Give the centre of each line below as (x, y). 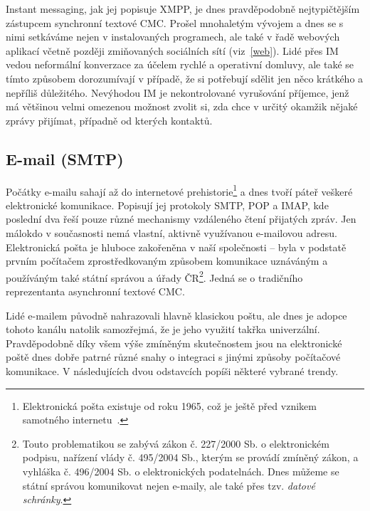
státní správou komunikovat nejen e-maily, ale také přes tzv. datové (169, 485)
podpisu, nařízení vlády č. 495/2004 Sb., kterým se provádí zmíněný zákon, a (190, 457)
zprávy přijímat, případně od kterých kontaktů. (109, 120)
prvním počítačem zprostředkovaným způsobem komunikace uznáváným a (167, 261)
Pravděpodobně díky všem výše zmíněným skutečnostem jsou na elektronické (174, 343)
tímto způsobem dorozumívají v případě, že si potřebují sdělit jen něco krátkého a (185, 78)
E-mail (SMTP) (65, 158)
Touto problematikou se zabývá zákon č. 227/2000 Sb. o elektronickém (176, 443)
